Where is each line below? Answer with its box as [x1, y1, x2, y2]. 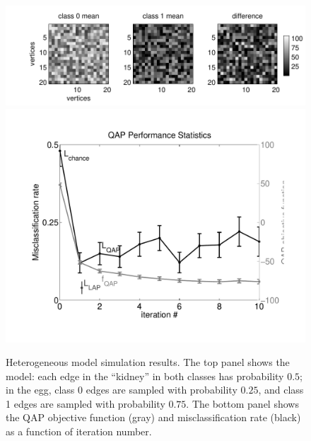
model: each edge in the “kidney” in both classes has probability [6, 368, 284, 383]
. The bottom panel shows [186, 396, 299, 411]
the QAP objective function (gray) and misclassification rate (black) [6, 410, 301, 425]
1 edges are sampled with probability [6, 396, 165, 411]
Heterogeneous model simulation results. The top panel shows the [6, 355, 290, 370]
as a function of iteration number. [6, 424, 152, 439]
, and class [258, 382, 304, 397]
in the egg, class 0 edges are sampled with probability [6, 382, 237, 397]
